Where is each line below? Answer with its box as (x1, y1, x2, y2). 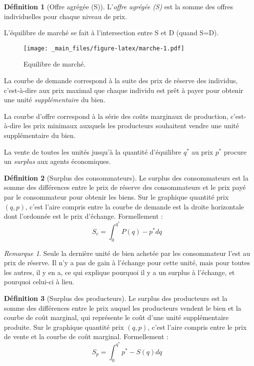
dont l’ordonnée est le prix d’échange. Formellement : (4, 211, 163, 221)
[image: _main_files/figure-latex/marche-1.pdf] (23, 45, 185, 52)
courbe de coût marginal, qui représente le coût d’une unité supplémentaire (4, 312, 229, 322)
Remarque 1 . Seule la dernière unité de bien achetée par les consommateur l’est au (4, 248, 250, 258)
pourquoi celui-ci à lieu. (4, 276, 74, 287)
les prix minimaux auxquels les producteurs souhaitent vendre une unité (23, 120, 239, 131)
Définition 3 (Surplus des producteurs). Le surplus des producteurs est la (4, 293, 228, 303)
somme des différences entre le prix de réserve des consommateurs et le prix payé (4, 182, 246, 192)
